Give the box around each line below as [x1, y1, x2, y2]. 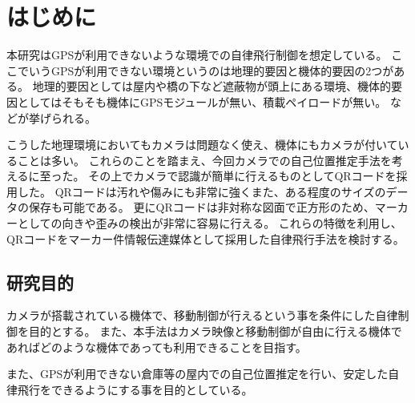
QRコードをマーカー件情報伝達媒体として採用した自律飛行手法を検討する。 [6, 230, 405, 247]
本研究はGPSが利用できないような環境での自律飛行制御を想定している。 [6, 46, 388, 63]
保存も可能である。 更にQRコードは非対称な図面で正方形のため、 [28, 199, 375, 216]
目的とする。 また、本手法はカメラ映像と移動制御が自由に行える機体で [28, 323, 402, 340]
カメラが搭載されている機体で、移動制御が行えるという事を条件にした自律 [6, 307, 398, 324]
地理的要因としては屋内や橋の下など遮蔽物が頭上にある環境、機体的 [32, 78, 391, 95]
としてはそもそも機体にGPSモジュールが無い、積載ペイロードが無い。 [17, 93, 387, 110]
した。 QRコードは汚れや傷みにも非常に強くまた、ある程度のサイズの [17, 183, 386, 199]
